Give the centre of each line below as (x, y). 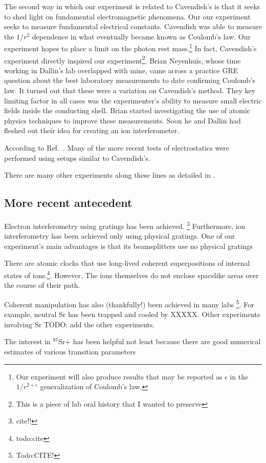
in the (239, 376)
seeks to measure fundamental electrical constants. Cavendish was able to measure (133, 26)
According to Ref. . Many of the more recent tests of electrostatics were (117, 148)
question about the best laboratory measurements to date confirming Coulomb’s (130, 80)
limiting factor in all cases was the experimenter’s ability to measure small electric (133, 100)
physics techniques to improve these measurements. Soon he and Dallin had (123, 120)
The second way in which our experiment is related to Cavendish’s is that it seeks (132, 6)
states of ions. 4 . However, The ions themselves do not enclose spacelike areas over (131, 274)
